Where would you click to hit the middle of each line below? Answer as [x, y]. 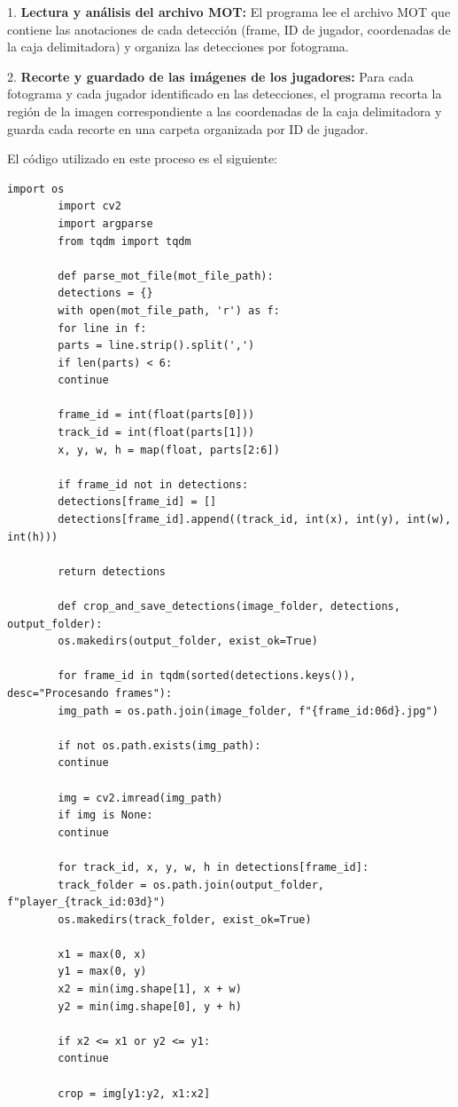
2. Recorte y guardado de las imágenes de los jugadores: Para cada [210, 76]
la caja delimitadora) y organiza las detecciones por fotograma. [178, 47]
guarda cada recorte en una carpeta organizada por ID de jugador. [188, 128]
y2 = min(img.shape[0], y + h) [150, 1006]
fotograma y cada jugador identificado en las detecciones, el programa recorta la [225, 94]
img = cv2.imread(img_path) [140, 798]
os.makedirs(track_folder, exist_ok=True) [185, 919]
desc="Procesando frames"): [90, 693]
